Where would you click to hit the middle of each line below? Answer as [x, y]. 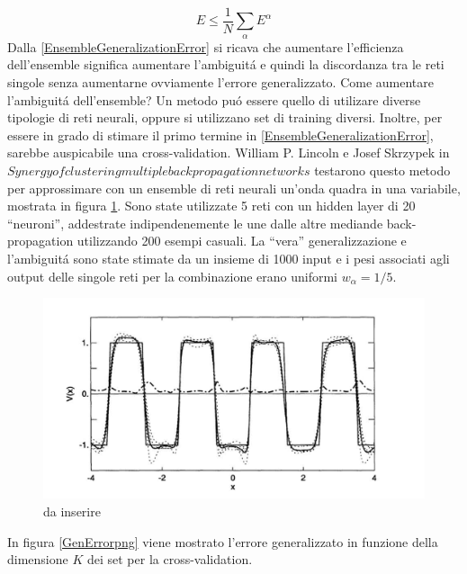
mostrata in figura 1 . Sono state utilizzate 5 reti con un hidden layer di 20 [211, 206]
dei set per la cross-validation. [170, 559]
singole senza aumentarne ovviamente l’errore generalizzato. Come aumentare [220, 82]
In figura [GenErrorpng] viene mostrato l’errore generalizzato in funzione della [223, 541]
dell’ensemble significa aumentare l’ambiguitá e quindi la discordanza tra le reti [226, 64]
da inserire [72, 511]
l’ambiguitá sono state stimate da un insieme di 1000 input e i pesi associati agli [229, 258]
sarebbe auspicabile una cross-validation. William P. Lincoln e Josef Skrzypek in [229, 152]
